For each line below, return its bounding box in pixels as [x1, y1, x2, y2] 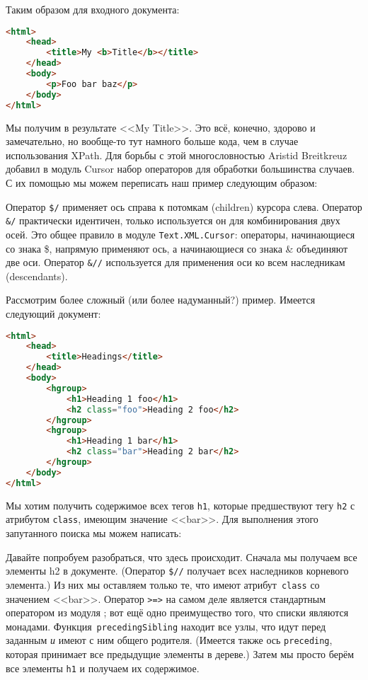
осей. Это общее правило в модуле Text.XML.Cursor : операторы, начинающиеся [6, 226, 355, 241]
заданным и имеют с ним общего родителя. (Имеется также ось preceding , [6, 633, 333, 647]
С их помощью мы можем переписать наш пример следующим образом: [6, 175, 318, 190]
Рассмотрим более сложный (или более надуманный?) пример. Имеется [6, 292, 316, 307]
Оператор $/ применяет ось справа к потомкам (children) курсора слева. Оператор [6, 199, 362, 214]
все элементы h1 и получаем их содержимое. [6, 660, 200, 675]
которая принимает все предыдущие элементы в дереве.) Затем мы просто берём [6, 647, 355, 662]
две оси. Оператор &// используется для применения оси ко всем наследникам [6, 255, 345, 270]
